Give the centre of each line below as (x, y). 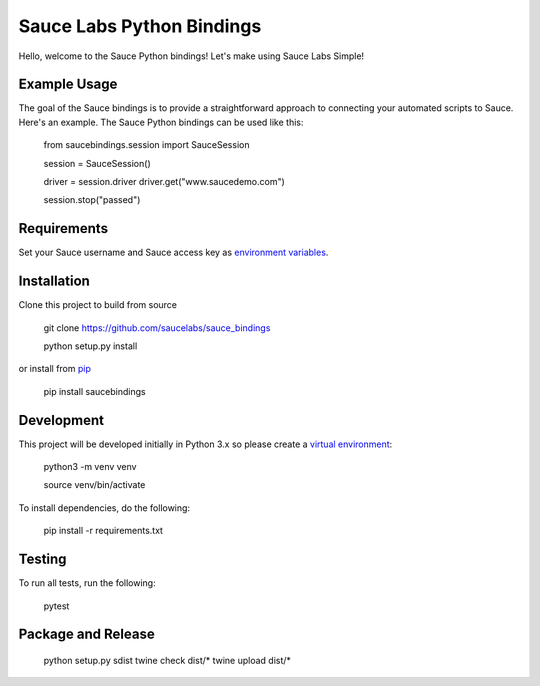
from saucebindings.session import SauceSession (146, 145)
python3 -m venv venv (90, 467)
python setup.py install (90, 346)
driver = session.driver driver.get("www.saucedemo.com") (164, 182)
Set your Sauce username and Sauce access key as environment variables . (173, 252)
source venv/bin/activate (94, 485)
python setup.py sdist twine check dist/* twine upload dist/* (167, 660)
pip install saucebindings (94, 391)
